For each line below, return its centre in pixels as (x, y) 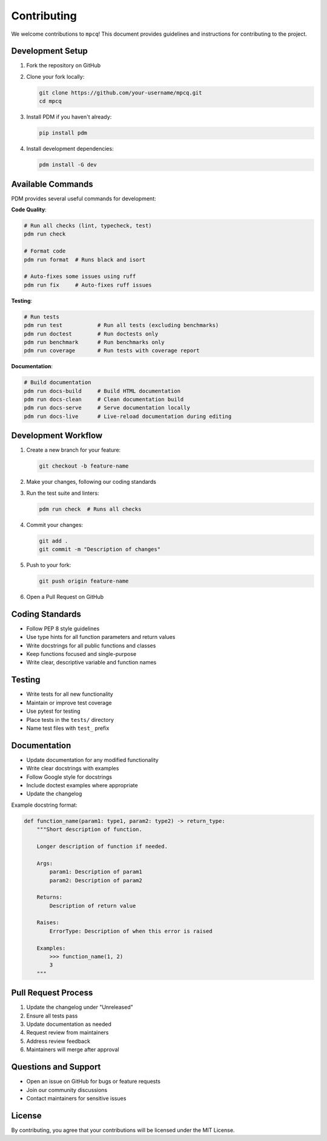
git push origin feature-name (84, 581)
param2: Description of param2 (96, 880)
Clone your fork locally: (55, 76)
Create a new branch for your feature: (74, 450)
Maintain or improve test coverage (69, 703)
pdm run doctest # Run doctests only (91, 334)
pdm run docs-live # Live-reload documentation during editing (128, 416)
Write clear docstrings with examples (73, 769)
